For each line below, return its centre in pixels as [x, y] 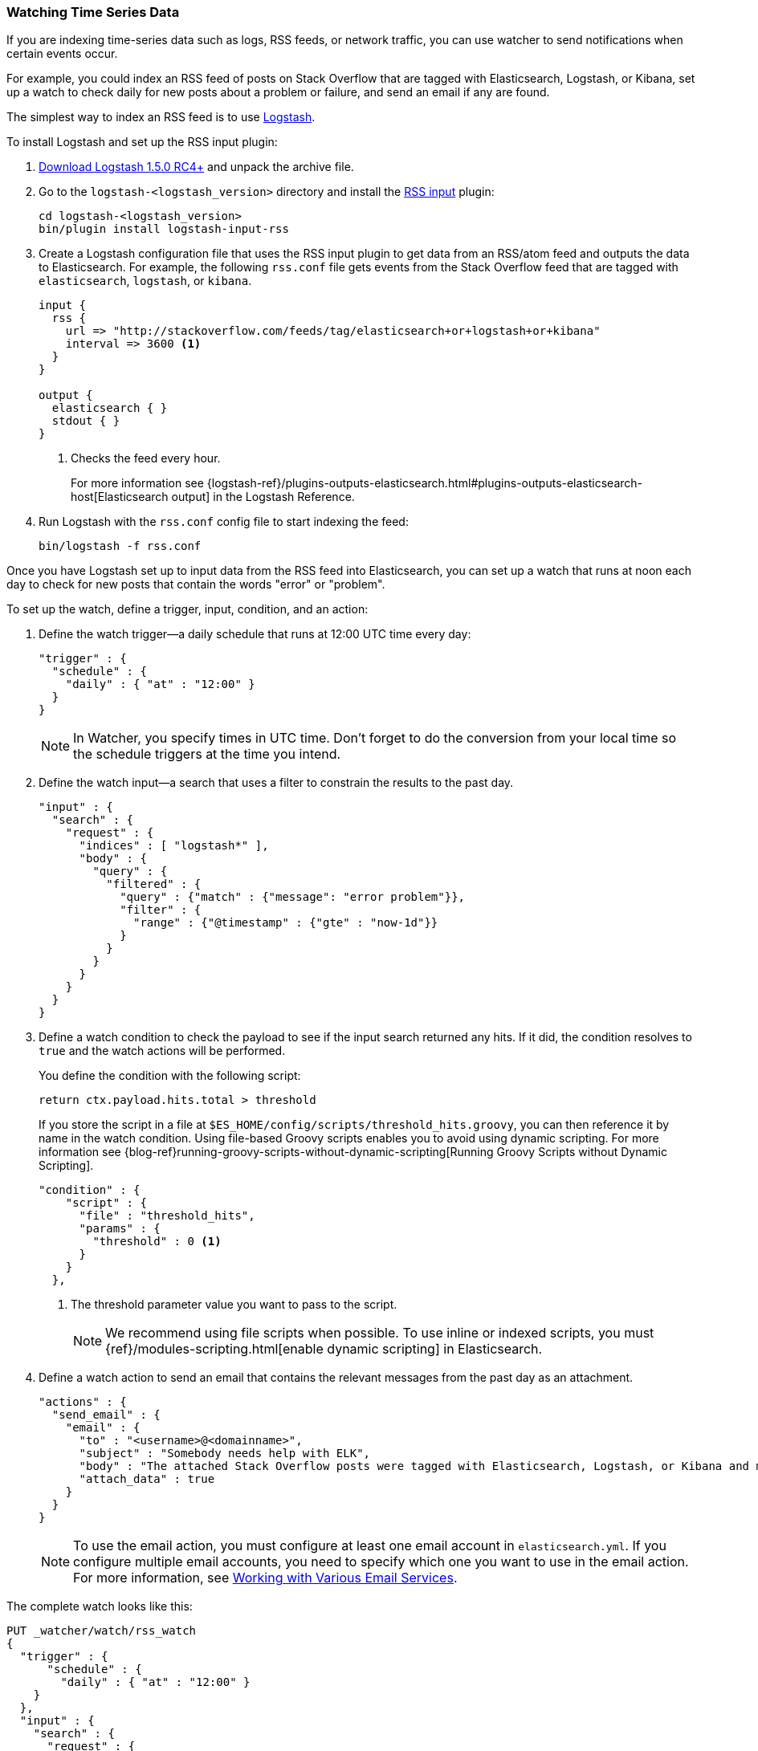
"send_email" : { [106, 1415]
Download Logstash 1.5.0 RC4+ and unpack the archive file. [196, 167]
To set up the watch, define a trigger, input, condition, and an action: [187, 609]
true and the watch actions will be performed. [162, 1051]
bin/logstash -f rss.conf [120, 546]
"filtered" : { [154, 884]
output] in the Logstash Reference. [263, 497]
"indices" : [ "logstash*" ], [174, 846]
